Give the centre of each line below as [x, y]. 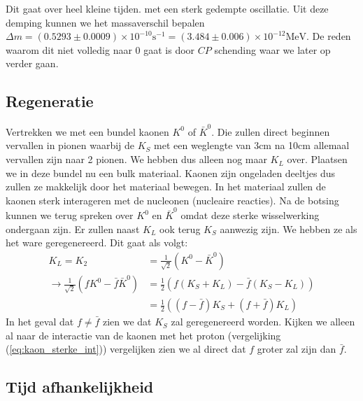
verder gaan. [32, 63]
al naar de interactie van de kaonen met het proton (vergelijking [143, 335]
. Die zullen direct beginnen [271, 131]
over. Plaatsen [317, 159]
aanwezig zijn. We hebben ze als [289, 228]
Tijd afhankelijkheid [80, 387]
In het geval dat [40, 322]
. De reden [329, 36]
